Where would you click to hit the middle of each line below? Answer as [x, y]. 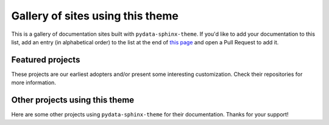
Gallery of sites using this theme [95, 16]
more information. [34, 83]
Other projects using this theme [73, 100]
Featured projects [46, 60]
